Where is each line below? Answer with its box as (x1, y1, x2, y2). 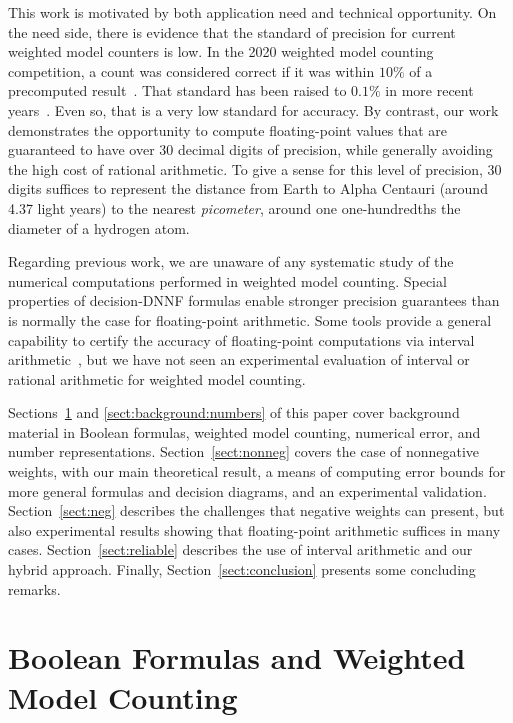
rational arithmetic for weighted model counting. (8, 368, 306, 389)
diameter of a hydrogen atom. (8, 217, 190, 238)
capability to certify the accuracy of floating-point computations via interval (8, 329, 475, 350)
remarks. (8, 578, 61, 599)
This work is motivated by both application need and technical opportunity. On (8, 2, 497, 22)
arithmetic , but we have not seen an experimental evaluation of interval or (8, 349, 470, 370)
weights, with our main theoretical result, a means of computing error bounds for (8, 461, 506, 482)
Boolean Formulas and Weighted (8, 637, 466, 678)
